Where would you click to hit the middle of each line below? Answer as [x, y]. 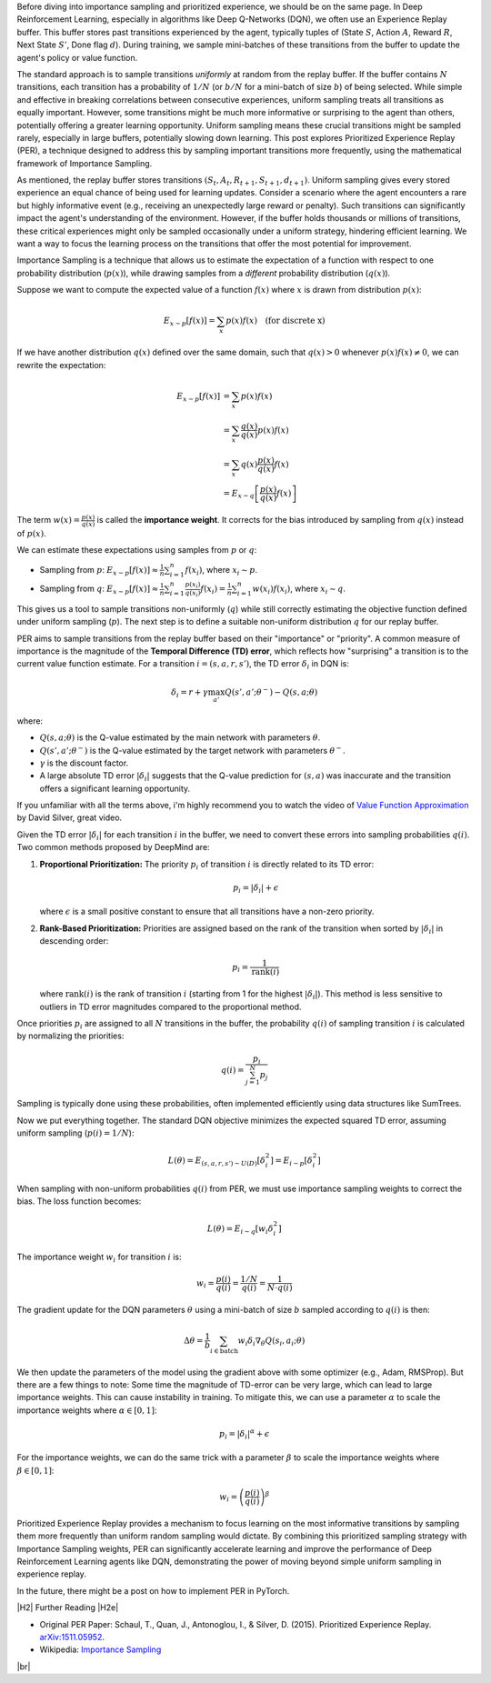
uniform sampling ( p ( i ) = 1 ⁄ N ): [75, 1133]
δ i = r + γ [190, 693]
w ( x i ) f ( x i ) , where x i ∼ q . [299, 589]
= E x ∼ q [239, 494]
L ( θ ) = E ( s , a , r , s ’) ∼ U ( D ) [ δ [216, 1162]
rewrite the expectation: [61, 365]
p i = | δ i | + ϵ [256, 888]
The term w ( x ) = [49, 520]
